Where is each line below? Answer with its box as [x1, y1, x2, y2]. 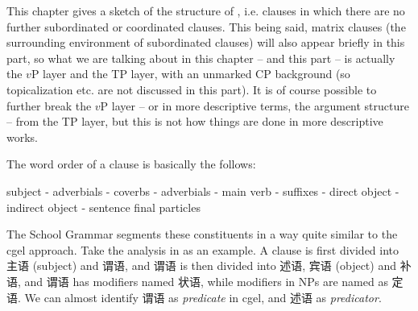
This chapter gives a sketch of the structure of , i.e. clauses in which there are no [6, 2, 405, 19]
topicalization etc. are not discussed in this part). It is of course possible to [6, 81, 377, 97]
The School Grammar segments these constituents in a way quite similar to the [6, 226, 398, 243]
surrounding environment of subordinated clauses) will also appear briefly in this [6, 34, 405, 51]
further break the [6, 97, 92, 114]
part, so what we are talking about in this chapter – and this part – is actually [6, 49, 395, 66]
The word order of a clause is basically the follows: [6, 155, 256, 172]
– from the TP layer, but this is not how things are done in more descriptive [6, 113, 383, 130]
